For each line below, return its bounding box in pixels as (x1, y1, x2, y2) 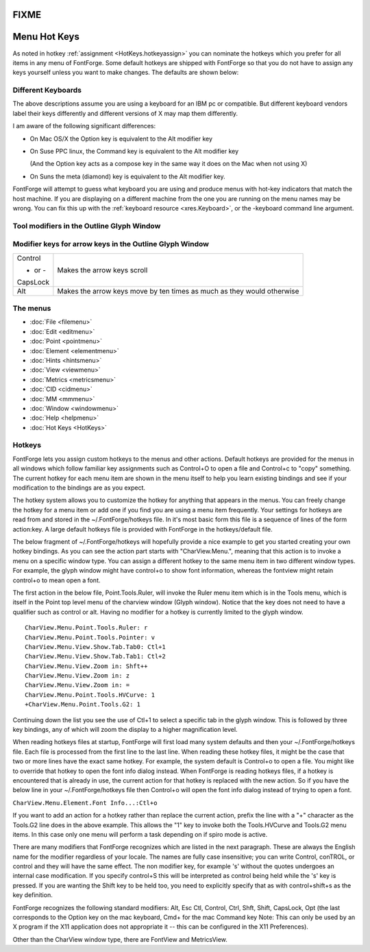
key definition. (12, 891, 53, 899)
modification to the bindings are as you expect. (12, 484, 146, 492)
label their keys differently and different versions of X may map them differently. (12, 109, 238, 117)
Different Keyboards (12, 86, 82, 95)
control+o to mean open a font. (12, 576, 101, 584)
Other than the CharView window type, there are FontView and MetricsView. (12, 935, 227, 943)
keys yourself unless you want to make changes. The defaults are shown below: (12, 69, 239, 77)
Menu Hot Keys (12, 31, 80, 43)
